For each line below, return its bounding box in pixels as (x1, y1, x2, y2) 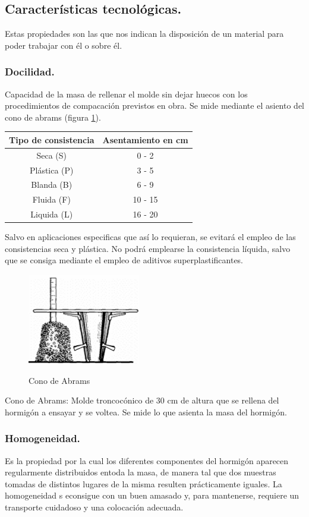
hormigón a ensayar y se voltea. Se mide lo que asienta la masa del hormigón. (5, 405, 287, 418)
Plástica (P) (29, 163, 74, 176)
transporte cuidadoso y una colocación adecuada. (5, 500, 184, 513)
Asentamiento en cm (102, 133, 188, 146)
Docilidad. (5, 64, 55, 79)
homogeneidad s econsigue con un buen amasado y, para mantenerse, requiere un (5, 489, 299, 502)
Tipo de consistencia (9, 133, 94, 146)
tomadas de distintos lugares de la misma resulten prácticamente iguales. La (5, 477, 282, 490)
